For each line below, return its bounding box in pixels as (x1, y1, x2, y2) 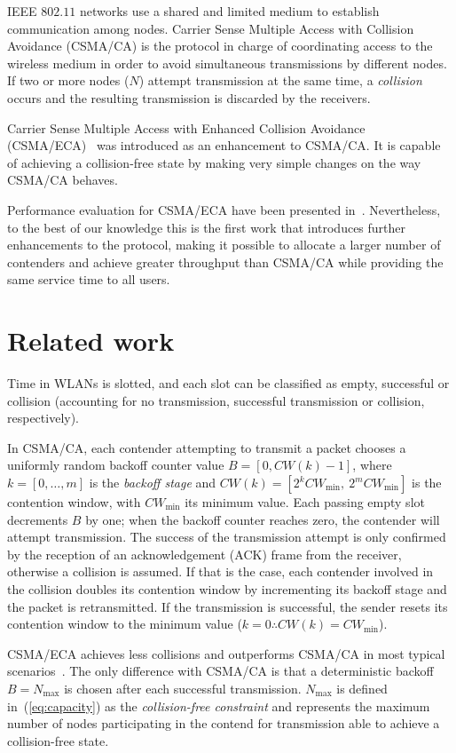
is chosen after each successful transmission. (64, 678, 302, 697)
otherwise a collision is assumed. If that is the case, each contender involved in (7, 562, 434, 581)
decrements (7, 510, 68, 528)
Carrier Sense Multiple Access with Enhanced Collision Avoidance (7, 118, 366, 137)
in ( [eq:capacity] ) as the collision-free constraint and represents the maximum (7, 696, 430, 715)
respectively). (7, 408, 80, 427)
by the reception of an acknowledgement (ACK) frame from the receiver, (7, 544, 402, 563)
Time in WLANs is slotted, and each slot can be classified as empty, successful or (7, 374, 450, 392)
